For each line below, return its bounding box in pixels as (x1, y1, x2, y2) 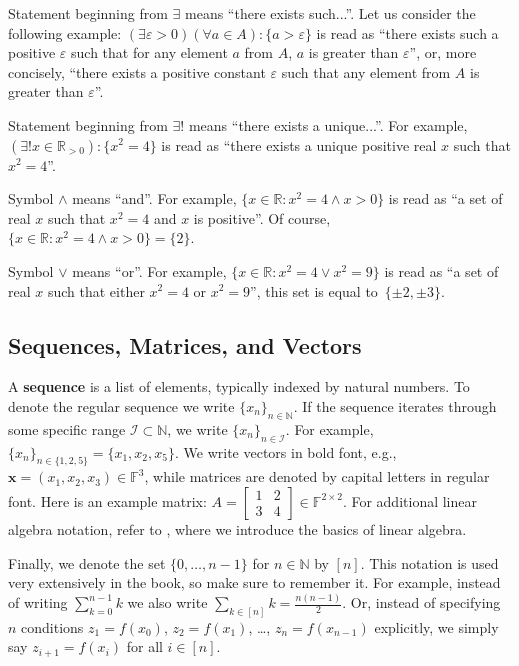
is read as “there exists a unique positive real (161, 134, 437, 155)
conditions (21, 616, 84, 637)
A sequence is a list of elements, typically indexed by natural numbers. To (8, 376, 470, 397)
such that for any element (71, 42, 228, 63)
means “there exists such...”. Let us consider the (185, 3, 476, 23)
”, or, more (409, 42, 477, 63)
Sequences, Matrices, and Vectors (8, 329, 362, 360)
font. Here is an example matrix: (8, 490, 207, 511)
